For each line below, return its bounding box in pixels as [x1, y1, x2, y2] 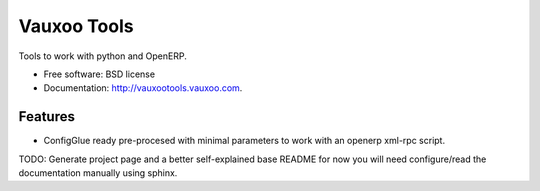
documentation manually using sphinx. [18, 167, 178, 179]
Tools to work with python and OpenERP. [18, 50, 187, 62]
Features [18, 108, 75, 125]
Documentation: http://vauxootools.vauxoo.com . [43, 82, 243, 94]
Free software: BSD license [43, 68, 155, 80]
